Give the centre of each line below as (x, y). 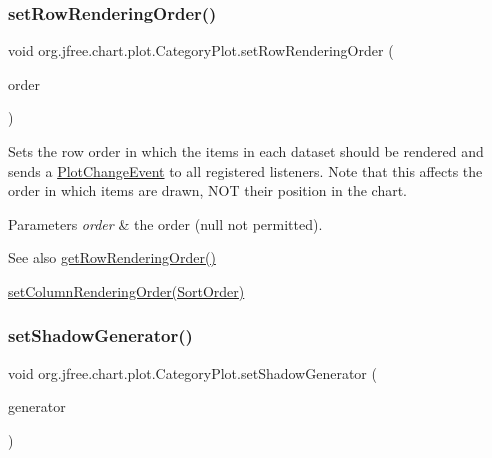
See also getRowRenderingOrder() (112, 257)
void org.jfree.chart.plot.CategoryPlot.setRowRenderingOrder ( (201, 50)
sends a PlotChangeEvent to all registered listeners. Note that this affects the (245, 170)
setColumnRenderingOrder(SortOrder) (126, 290)
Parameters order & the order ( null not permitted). (165, 223)
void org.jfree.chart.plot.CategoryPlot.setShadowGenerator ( (192, 372)
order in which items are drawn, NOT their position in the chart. (208, 190)
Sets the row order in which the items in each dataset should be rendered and (246, 151)
